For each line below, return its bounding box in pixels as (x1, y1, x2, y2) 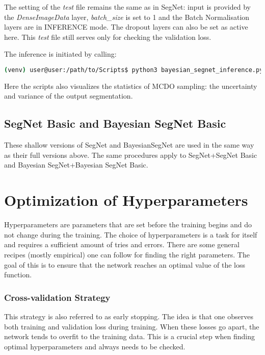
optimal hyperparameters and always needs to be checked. (4, 341, 185, 351)
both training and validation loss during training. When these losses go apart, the (4, 321, 259, 332)
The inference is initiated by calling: (4, 49, 117, 59)
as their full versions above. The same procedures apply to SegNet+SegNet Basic (4, 149, 257, 160)
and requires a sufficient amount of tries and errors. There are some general (4, 239, 240, 250)
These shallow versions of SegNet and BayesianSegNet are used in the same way (4, 139, 254, 150)
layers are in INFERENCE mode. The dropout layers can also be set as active (4, 21, 248, 32)
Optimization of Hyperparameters (4, 190, 248, 210)
